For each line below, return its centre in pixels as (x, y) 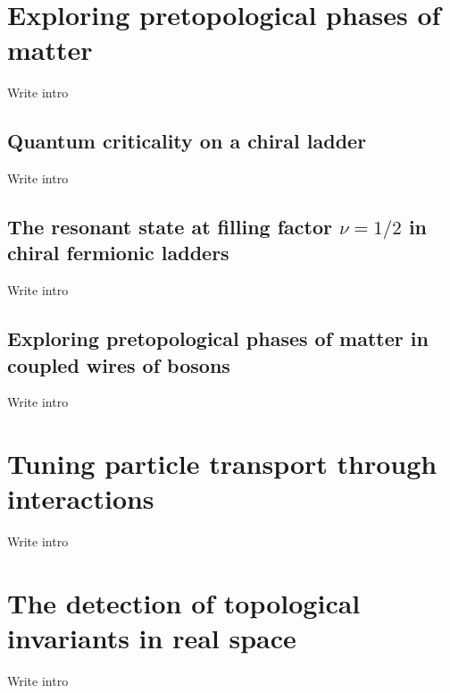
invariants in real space (152, 638)
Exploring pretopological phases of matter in (218, 338)
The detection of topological (184, 603)
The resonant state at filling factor (170, 227)
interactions (81, 499)
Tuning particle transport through (222, 464)
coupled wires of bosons (119, 364)
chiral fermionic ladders (118, 253)
